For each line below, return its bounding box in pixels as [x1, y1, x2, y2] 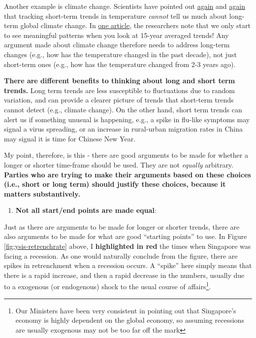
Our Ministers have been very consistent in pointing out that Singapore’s [15, 305, 236, 315]
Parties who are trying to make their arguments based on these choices [4, 169, 251, 179]
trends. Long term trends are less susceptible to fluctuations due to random [4, 85, 235, 95]
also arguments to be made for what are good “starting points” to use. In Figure [4, 231, 247, 241]
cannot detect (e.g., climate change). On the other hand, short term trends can [4, 104, 242, 114]
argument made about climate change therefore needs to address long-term [4, 39, 230, 50]
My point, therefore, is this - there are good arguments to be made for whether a [4, 150, 248, 160]
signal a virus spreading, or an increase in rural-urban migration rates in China [4, 124, 243, 134]
